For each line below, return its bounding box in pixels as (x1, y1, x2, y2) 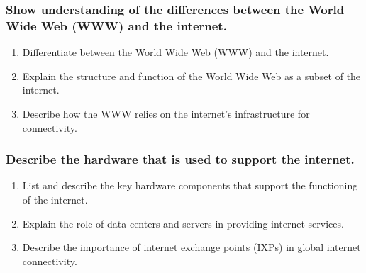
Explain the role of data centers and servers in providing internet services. (22, 216, 344, 230)
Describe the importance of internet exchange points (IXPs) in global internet (22, 240, 361, 255)
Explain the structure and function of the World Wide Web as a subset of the (22, 68, 361, 83)
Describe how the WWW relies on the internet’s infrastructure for (22, 106, 310, 121)
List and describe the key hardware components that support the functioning (22, 178, 358, 193)
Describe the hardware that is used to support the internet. (6, 150, 355, 168)
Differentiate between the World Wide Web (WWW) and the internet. (22, 45, 329, 60)
